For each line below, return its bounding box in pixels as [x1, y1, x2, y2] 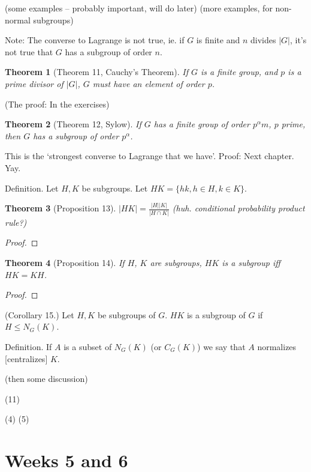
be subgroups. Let [81, 181, 148, 194]
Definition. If [5, 340, 52, 352]
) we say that [197, 340, 246, 352]
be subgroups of [97, 308, 156, 321]
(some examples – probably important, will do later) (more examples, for [5, 2, 273, 14]
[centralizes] [5, 352, 48, 365]
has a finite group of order [153, 118, 250, 130]
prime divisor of [5, 77, 64, 89]
